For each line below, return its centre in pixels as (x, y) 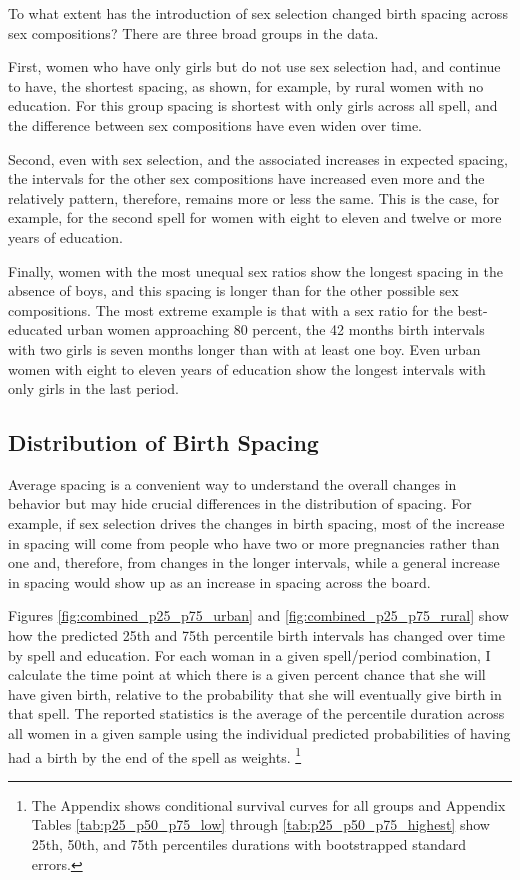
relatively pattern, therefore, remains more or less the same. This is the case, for (254, 197)
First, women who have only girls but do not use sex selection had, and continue (254, 66)
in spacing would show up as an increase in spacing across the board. (219, 581)
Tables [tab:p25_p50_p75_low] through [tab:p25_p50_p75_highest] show (260, 824)
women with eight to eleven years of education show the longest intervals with (247, 368)
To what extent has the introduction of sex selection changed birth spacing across (258, 13)
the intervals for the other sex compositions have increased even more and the (246, 178)
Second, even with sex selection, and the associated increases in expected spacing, (258, 158)
